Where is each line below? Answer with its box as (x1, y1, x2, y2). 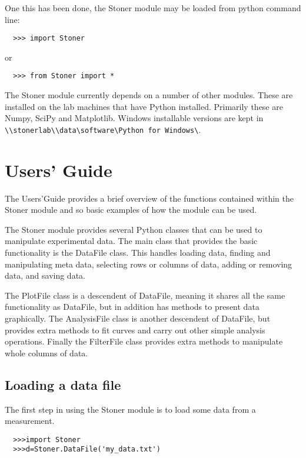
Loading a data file (5, 375, 121, 393)
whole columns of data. (5, 346, 88, 359)
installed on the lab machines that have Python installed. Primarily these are (5, 100, 283, 112)
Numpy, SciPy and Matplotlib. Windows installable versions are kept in (5, 112, 264, 124)
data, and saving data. (5, 269, 85, 282)
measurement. (5, 414, 55, 427)
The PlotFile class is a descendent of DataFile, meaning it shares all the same (5, 289, 285, 301)
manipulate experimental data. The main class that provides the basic (5, 235, 258, 247)
